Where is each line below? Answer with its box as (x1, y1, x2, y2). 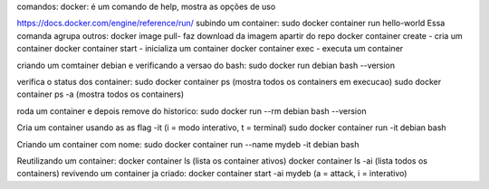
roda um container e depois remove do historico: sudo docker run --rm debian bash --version (16, 105, 367, 117)
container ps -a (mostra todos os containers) (16, 89, 185, 99)
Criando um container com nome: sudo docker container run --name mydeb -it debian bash (16, 138, 360, 149)
